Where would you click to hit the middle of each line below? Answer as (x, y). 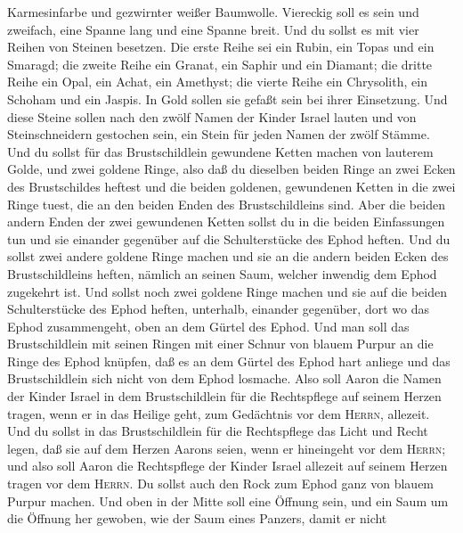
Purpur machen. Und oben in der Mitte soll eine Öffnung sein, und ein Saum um (228, 500)
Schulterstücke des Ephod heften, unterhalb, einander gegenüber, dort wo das (218, 309)
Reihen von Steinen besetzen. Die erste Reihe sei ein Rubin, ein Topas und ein (221, 47)
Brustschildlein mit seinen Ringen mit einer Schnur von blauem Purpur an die (220, 344)
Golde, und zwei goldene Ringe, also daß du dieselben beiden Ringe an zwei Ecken (231, 169)
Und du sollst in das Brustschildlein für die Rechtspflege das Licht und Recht (218, 431)
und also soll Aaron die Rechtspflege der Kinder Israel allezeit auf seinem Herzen (227, 466)
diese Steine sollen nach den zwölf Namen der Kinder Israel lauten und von (212, 116)
